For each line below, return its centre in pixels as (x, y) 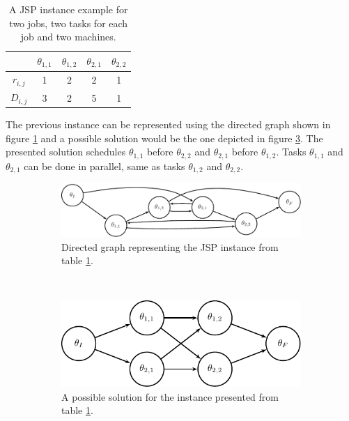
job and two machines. (68, 37)
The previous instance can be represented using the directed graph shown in (168, 124)
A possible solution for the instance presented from (170, 396)
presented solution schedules (66, 152)
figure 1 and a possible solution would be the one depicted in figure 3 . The (164, 138)
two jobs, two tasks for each (69, 23)
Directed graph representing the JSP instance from (170, 246)
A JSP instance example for (69, 9)
